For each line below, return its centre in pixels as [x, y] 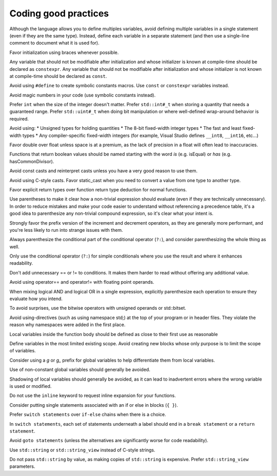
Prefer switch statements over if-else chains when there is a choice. [88, 414]
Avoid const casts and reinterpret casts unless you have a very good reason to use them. [103, 171]
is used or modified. [31, 386]
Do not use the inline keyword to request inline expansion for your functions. [93, 395]
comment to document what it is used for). [54, 43]
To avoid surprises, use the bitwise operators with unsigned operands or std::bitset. [98, 308]
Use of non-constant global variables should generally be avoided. [80, 370]
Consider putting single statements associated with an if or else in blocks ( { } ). [94, 405]
